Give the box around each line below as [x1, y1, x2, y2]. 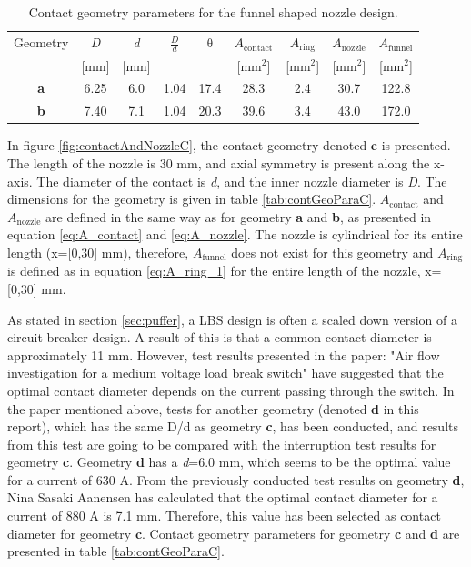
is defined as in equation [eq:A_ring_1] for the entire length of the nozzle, [7, 261, 421, 280]
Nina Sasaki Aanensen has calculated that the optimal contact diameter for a [7, 488, 438, 507]
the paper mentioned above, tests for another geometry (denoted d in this [7, 399, 419, 418]
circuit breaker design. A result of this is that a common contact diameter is [7, 328, 432, 347]
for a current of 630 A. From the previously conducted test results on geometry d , [7, 470, 465, 489]
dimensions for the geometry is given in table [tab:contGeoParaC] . [7, 189, 376, 208]
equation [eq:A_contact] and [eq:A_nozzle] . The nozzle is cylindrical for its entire [7, 225, 463, 244]
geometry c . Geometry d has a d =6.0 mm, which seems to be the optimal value [7, 452, 451, 471]
